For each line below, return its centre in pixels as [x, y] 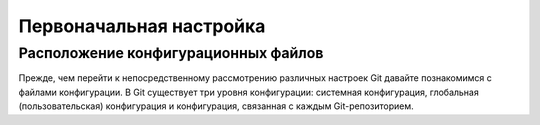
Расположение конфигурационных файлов [171, 53]
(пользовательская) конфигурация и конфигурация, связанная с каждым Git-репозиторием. [216, 106]
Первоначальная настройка [142, 26]
